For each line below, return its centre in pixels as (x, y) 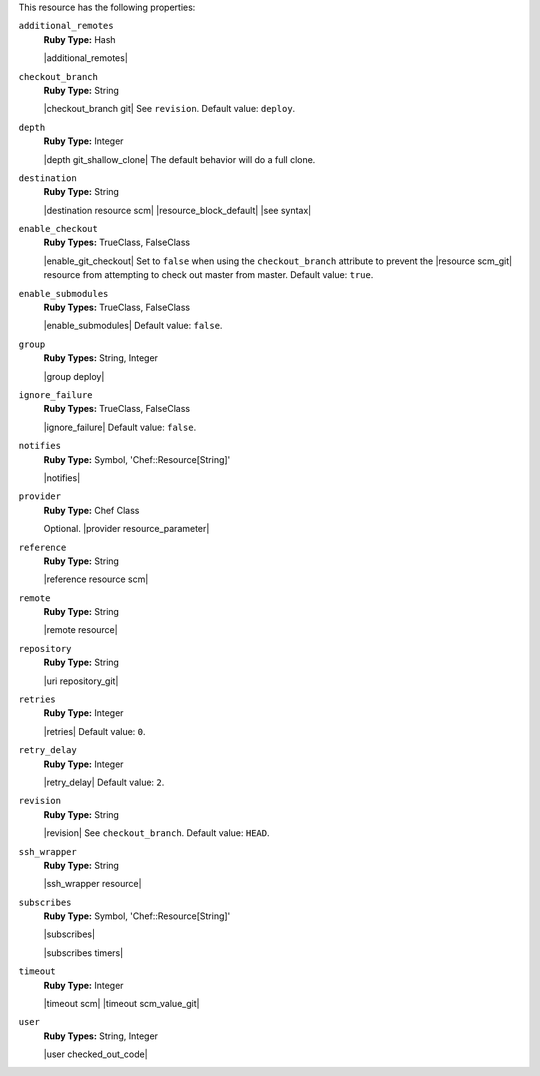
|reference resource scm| (96, 579)
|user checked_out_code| (96, 1054)
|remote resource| (81, 630)
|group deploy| (74, 376)
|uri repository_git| (81, 681)
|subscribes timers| (83, 952)
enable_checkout (58, 229)
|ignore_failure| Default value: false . (120, 427)
